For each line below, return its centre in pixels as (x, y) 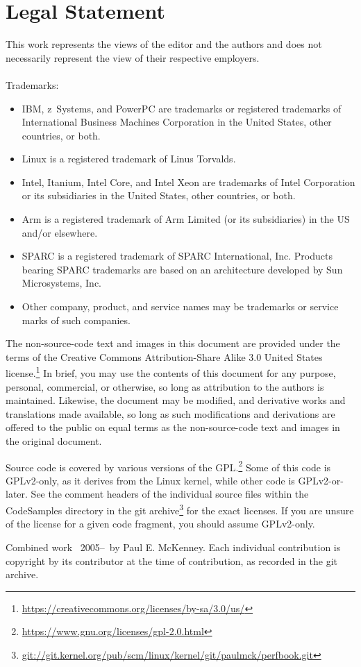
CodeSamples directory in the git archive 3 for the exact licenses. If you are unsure (180, 509)
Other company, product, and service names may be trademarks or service (180, 306)
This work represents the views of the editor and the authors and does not (164, 44)
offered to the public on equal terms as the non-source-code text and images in (173, 427)
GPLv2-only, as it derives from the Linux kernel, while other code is (150, 480)
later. (17, 494)
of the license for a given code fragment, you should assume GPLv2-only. (160, 524)
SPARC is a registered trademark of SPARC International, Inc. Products (177, 256)
